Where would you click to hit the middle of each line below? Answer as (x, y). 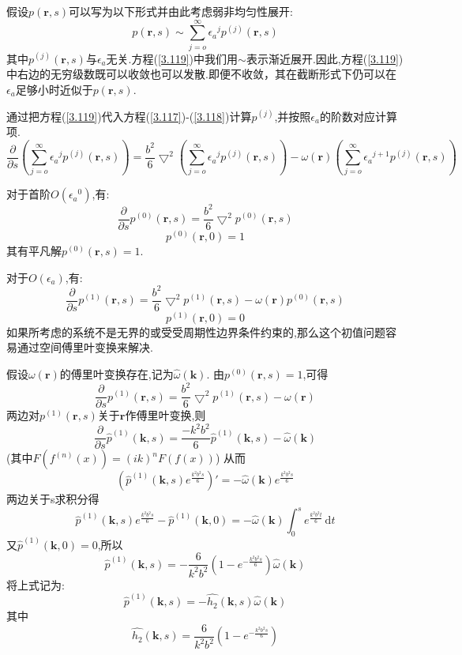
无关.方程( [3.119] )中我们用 (172, 58)
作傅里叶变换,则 (165, 415)
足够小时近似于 (54, 89)
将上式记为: (36, 584)
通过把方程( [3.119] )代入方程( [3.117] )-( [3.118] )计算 (129, 116)
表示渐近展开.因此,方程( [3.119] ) (325, 58)
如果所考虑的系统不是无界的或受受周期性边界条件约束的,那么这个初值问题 (196, 331)
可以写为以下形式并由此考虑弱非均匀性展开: (180, 11)
